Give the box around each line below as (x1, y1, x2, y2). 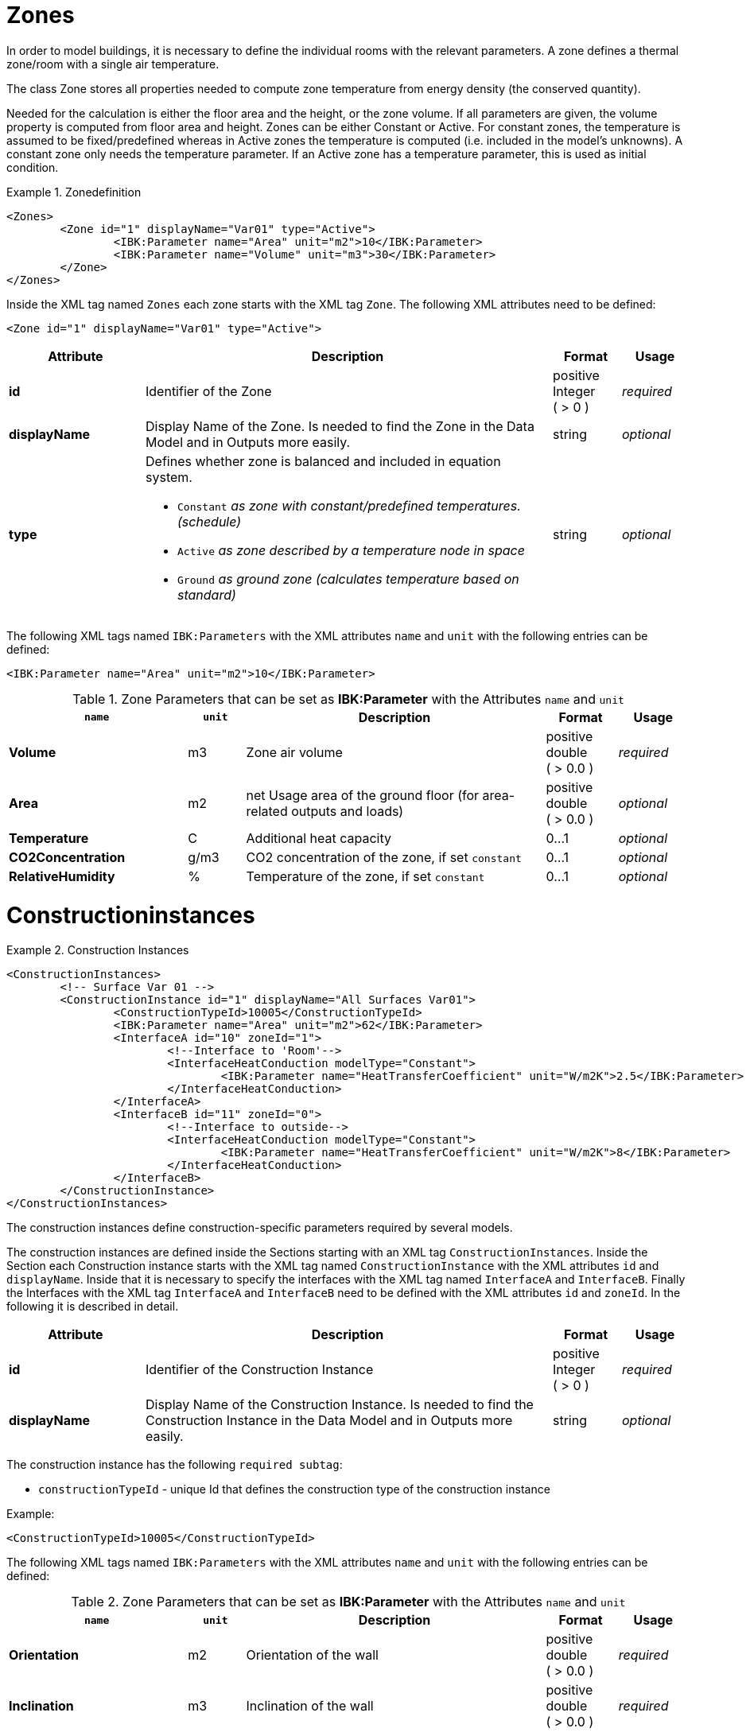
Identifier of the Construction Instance (146, 1361, 374, 1378)
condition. (6, 160, 59, 174)
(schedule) (177, 513, 242, 530)
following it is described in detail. (6, 1299, 179, 1314)
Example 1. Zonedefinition (6, 184, 142, 199)
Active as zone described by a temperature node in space (177, 542, 525, 558)
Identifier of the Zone (146, 383, 272, 399)
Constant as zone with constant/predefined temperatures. (177, 497, 521, 514)
